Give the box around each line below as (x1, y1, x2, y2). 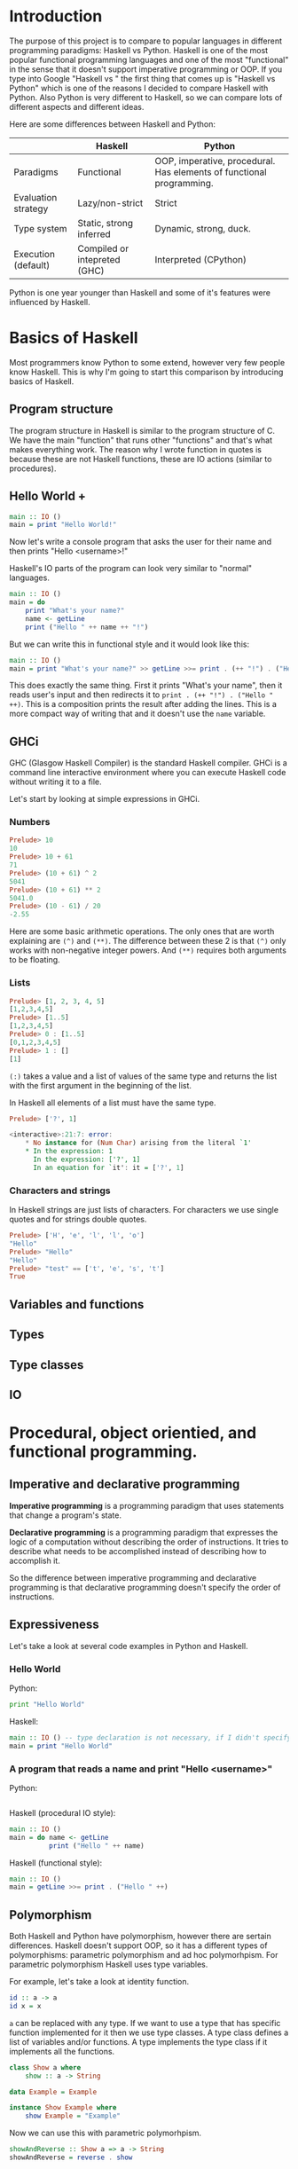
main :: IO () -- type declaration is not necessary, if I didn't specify (9, 1733, 292, 1742)
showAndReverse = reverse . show (9, 2153, 133, 2162)
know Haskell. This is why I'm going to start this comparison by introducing (9, 366, 284, 377)
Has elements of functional (154, 166, 268, 178)
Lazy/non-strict (77, 197, 144, 209)
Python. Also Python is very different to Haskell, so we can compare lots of (9, 91, 283, 103)
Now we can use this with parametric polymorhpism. (9, 2127, 202, 2139)
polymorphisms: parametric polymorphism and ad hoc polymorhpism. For (9, 1950, 278, 1961)
